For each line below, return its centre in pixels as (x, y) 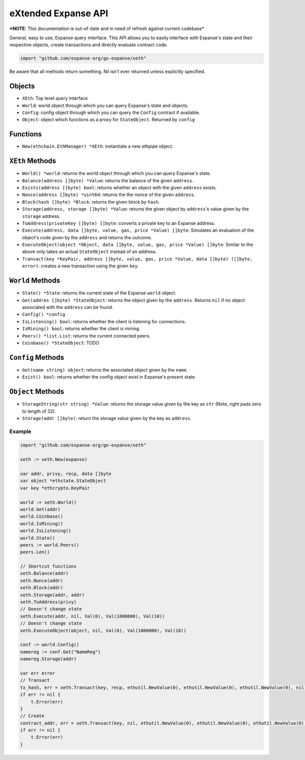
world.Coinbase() (42, 516)
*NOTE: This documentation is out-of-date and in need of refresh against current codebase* (107, 29)
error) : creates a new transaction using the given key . (81, 266)
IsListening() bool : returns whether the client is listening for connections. (104, 321)
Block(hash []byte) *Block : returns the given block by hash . (91, 202)
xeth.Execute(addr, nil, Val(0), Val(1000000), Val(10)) (93, 616)
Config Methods (37, 357)
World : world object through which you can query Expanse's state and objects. (105, 105)
